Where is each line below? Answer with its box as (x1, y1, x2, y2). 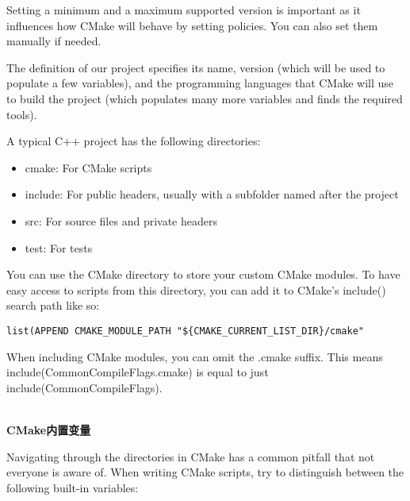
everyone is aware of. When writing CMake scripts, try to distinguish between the (6, 464, 404, 480)
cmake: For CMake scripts (25, 159, 152, 175)
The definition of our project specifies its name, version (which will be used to (6, 59, 385, 75)
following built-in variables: (6, 479, 139, 495)
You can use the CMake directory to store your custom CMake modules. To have (6, 266, 400, 283)
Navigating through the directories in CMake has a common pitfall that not (6, 448, 375, 464)
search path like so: (6, 297, 100, 314)
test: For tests (25, 239, 93, 256)
